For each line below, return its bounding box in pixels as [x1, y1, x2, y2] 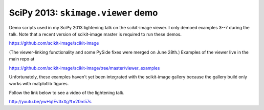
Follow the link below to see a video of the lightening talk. [9, 90, 125, 95]
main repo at [9, 56, 35, 62]
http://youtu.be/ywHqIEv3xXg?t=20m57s [9, 99, 92, 105]
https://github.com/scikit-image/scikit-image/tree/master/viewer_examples [9, 65, 160, 71]
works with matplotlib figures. [9, 81, 69, 87]
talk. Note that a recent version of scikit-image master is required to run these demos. [9, 31, 182, 37]
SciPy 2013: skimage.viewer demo [9, 7, 158, 18]
